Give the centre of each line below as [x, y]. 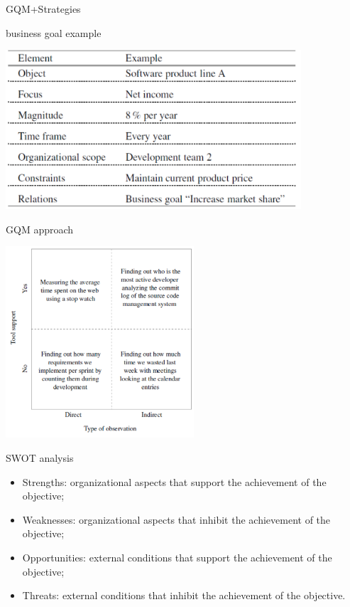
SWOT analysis [40, 458]
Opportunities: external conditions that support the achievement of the [177, 557]
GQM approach [40, 229]
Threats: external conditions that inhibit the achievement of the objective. [184, 595]
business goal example [54, 32]
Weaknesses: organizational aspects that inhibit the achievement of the [176, 519]
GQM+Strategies [43, 9]
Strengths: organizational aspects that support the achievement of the [174, 481]
